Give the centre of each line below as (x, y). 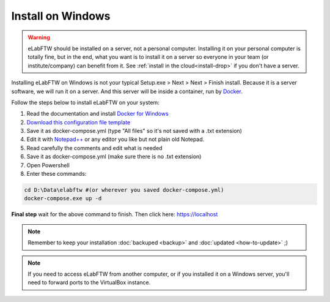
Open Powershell (48, 165)
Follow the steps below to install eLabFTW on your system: (86, 102)
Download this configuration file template (79, 122)
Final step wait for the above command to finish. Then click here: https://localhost (115, 214)
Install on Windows (61, 16)
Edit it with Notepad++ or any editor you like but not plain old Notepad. (116, 139)
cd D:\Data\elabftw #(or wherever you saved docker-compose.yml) (124, 190)
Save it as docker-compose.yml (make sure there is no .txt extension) (114, 157)
